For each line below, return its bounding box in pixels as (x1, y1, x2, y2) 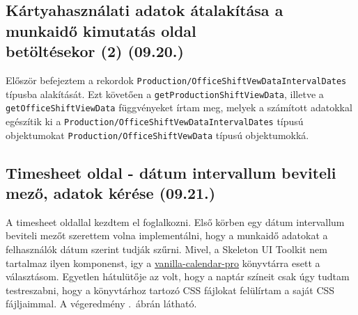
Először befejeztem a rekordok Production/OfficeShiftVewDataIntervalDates (6, 72, 347, 87)
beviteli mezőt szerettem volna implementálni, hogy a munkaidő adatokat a (6, 228, 328, 243)
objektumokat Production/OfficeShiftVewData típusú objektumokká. (6, 127, 309, 142)
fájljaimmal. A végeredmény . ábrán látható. (6, 296, 197, 311)
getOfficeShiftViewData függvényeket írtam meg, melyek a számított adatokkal (6, 100, 352, 115)
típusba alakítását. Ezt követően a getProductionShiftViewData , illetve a (6, 86, 324, 101)
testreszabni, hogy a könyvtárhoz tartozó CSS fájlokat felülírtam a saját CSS (6, 282, 335, 297)
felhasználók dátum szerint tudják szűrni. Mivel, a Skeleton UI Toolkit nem (6, 242, 327, 257)
